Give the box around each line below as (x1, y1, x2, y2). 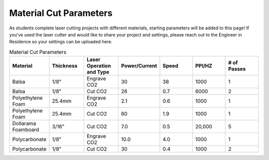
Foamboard (12, 126, 39, 133)
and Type (86, 69, 110, 76)
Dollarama (12, 120, 36, 127)
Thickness (52, 62, 78, 69)
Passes (228, 65, 246, 72)
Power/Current (121, 62, 157, 69)
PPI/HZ (195, 62, 213, 69)
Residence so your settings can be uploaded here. (9, 39, 113, 45)
